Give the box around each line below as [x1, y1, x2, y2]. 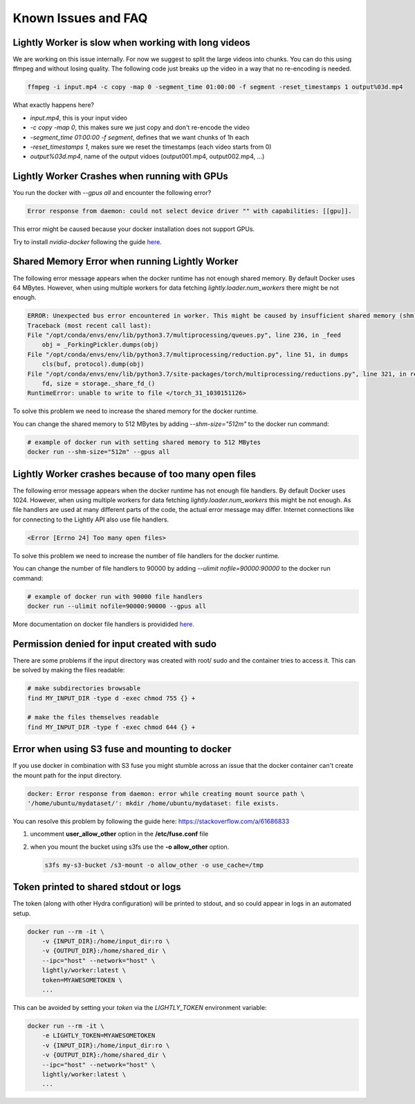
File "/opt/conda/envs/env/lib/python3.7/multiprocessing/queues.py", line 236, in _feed [27, 331, 342, 339]
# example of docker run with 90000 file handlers [27, 592, 203, 600]
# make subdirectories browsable [27, 685, 141, 692]
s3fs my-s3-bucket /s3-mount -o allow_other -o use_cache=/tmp [44, 861, 264, 869]
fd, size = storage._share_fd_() [41, 380, 156, 387]
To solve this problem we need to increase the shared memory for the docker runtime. [12, 407, 259, 415]
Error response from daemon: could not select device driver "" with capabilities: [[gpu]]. [27, 208, 352, 215]
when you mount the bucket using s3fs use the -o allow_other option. [30, 843, 230, 851]
